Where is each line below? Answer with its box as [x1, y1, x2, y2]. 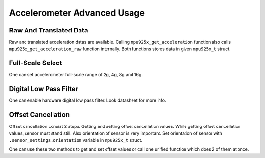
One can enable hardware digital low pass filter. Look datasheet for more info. [9, 97, 166, 103]
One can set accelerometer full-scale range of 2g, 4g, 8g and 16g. [9, 72, 143, 78]
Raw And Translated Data [9, 26, 88, 34]
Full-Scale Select [9, 59, 62, 67]
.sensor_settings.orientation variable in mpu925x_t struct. [9, 137, 142, 143]
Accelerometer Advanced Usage [9, 7, 145, 18]
